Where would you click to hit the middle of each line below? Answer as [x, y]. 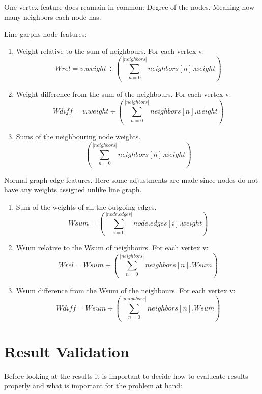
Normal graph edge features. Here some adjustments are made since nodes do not [131, 179]
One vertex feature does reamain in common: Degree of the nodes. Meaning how [129, 7]
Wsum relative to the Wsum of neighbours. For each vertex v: [112, 247]
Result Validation [67, 351]
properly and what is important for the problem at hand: [93, 386]
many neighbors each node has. [53, 17]
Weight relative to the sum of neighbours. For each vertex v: [110, 51]
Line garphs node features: [46, 34]
